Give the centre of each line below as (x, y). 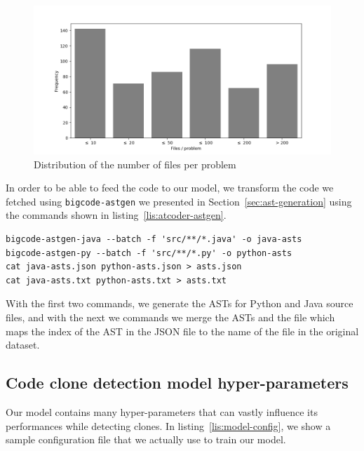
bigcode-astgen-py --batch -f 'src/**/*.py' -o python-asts (149, 253)
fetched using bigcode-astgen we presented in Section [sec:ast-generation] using (179, 201)
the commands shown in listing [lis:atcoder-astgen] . (116, 215)
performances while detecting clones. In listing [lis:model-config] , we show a (168, 425)
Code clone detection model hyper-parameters (177, 383)
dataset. (23, 345)
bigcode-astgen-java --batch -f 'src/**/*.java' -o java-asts (154, 240)
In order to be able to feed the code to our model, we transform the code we (170, 188)
